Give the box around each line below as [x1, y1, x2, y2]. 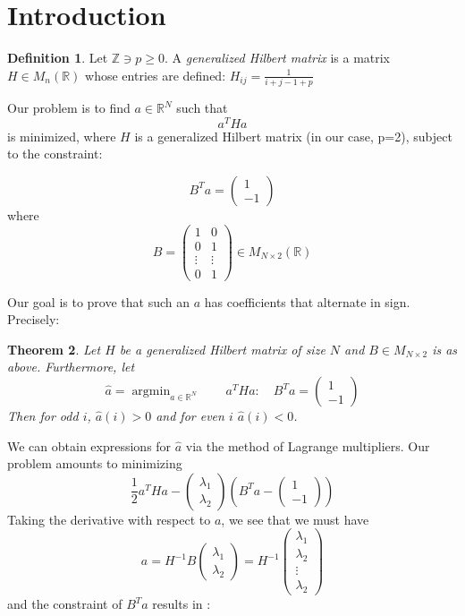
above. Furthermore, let [7, 357, 135, 376]
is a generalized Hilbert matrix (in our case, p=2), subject [134, 126, 452, 145]
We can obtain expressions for [7, 436, 172, 455]
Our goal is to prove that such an [7, 292, 190, 311]
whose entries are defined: [85, 65, 226, 84]
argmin [131, 385, 171, 398]
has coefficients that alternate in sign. [204, 292, 410, 311]
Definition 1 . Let [7, 48, 108, 67]
